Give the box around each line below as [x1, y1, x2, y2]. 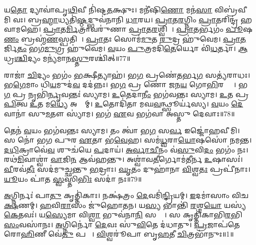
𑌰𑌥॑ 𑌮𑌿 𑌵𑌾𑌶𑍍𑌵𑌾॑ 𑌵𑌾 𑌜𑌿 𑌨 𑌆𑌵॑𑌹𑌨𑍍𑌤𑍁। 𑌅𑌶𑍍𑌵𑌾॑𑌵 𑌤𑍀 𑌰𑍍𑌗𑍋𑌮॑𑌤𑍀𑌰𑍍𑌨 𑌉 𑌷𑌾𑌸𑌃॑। [4, 154, 243, 164]
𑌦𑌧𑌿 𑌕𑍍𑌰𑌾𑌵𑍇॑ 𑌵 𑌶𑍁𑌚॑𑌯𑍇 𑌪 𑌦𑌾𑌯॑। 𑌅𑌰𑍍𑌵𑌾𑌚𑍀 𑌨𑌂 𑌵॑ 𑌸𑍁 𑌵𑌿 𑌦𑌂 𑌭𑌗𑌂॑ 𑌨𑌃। [4, 144, 249, 154]
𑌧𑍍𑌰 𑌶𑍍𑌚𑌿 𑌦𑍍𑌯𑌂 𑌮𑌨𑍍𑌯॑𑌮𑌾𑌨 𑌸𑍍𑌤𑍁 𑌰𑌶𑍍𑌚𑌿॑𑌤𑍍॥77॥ [4, 52, 131, 63]
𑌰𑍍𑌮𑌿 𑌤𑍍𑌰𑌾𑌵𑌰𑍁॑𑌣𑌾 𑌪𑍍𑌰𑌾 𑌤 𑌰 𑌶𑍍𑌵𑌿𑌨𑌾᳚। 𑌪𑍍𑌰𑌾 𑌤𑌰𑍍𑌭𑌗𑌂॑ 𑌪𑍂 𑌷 [66, 24, 253, 34]
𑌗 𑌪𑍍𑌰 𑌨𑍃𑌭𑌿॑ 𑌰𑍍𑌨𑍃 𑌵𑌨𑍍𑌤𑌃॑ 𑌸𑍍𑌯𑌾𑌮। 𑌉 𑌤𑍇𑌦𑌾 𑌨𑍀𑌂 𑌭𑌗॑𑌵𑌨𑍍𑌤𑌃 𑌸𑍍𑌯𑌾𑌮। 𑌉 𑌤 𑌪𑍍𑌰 [4, 89, 249, 99]
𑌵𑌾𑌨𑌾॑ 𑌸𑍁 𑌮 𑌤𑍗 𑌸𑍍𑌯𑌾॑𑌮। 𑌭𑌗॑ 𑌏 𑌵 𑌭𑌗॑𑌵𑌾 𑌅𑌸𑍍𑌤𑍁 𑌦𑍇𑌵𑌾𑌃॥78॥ [4, 108, 235, 118]
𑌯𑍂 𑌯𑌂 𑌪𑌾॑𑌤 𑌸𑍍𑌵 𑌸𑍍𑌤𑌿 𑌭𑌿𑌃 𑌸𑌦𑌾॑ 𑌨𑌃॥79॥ [4, 173, 142, 184]
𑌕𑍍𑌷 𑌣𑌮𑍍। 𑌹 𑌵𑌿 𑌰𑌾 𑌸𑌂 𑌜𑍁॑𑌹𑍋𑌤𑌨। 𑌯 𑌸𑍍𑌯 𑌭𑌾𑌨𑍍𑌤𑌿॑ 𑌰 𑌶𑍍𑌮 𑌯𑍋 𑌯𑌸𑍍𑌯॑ [4, 199, 246, 210]
